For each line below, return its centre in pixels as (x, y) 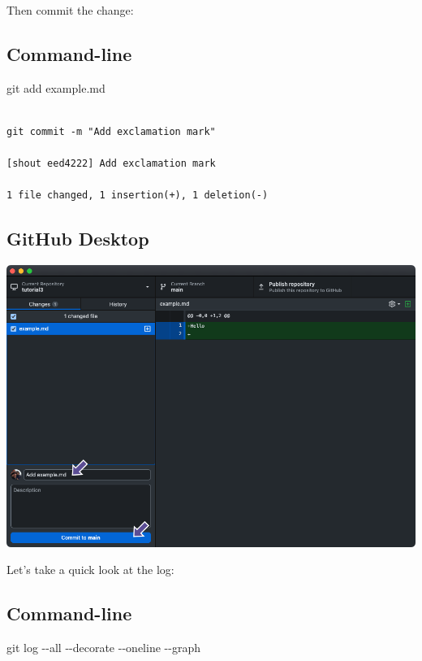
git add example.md (56, 87)
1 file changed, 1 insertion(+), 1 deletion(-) (138, 196)
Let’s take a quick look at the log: (90, 570)
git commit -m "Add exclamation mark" (111, 131)
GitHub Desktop (78, 239)
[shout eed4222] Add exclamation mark (111, 164)
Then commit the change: (70, 10)
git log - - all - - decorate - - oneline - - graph (103, 648)
